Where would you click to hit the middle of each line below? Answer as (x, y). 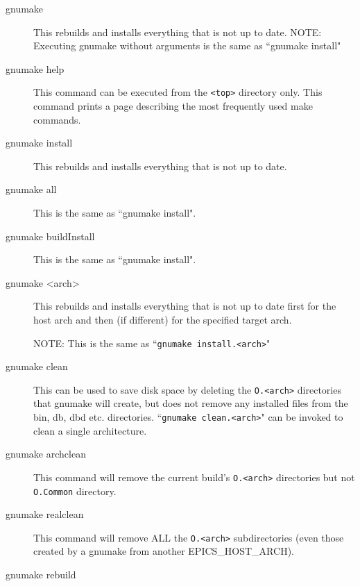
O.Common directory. (75, 491)
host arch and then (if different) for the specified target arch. (163, 319)
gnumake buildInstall (50, 236)
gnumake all (31, 189)
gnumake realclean (45, 514)
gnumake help (35, 68)
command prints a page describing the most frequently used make (173, 106)
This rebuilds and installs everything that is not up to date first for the (185, 306)
